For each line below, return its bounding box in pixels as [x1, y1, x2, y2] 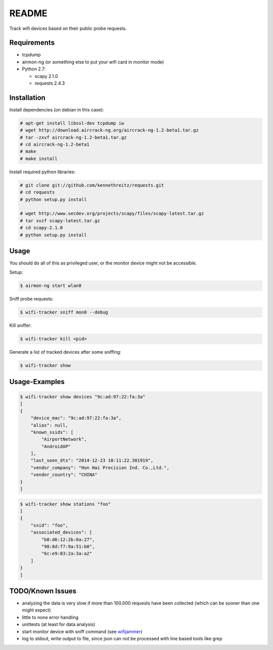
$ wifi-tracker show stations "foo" [20, 501, 111, 507]
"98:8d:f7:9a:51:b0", [41, 544, 95, 549]
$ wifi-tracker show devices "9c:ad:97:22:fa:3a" [20, 394, 146, 400]
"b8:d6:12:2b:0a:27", [41, 537, 95, 542]
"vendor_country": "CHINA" [30, 472, 98, 478]
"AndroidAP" [41, 443, 71, 449]
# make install [20, 156, 58, 162]
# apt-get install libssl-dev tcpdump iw [20, 120, 124, 126]
